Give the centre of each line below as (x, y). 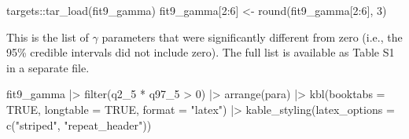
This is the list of (48, 37)
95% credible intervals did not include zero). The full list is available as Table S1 (201, 52)
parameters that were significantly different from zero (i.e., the (252, 37)
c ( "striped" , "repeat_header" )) (79, 124)
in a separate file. (48, 67)
